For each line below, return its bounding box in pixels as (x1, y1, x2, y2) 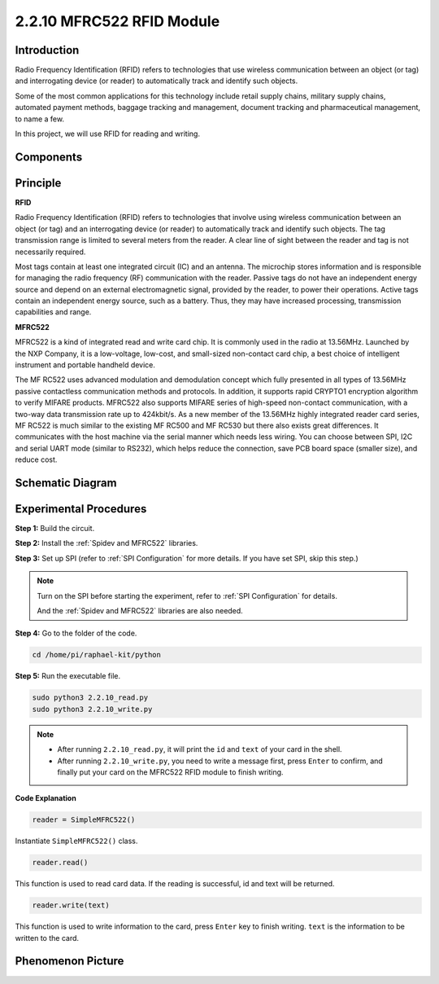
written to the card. (15, 933, 80, 942)
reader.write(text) (32, 901, 110, 910)
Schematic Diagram (15, 476, 117, 490)
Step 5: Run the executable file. (15, 671, 121, 681)
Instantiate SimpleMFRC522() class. (15, 836, 138, 846)
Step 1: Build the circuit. (15, 524, 95, 534)
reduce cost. (15, 455, 58, 464)
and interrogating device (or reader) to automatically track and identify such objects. (15, 76, 298, 86)
